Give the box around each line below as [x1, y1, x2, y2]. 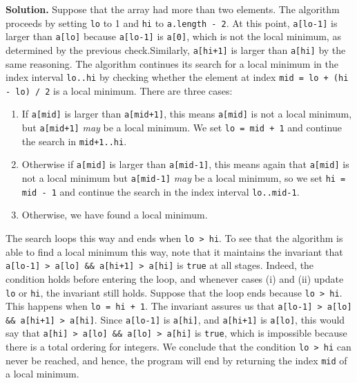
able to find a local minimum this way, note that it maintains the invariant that [6, 244, 343, 259]
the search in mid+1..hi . [21, 133, 127, 148]
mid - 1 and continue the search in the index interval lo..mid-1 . [21, 184, 300, 198]
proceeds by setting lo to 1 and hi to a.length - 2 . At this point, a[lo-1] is [6, 15, 338, 30]
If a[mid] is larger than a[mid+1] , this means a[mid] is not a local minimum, [21, 106, 352, 121]
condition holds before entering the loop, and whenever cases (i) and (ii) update [6, 271, 344, 286]
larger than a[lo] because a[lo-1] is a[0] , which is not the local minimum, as [6, 29, 341, 44]
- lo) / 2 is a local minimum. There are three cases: [6, 83, 233, 97]
